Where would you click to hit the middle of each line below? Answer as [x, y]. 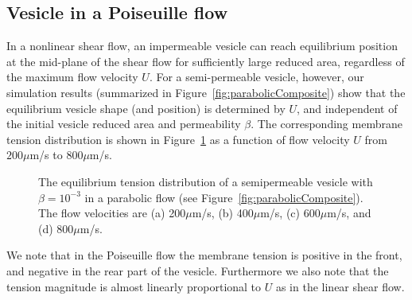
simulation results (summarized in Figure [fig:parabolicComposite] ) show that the [206, 92]
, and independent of [347, 108]
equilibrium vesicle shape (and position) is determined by [146, 108]
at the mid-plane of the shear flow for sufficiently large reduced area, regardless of [206, 61]
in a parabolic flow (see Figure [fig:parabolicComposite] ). [224, 197]
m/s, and [349, 213]
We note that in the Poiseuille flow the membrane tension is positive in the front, [204, 255]
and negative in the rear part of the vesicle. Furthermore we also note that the [198, 270]
